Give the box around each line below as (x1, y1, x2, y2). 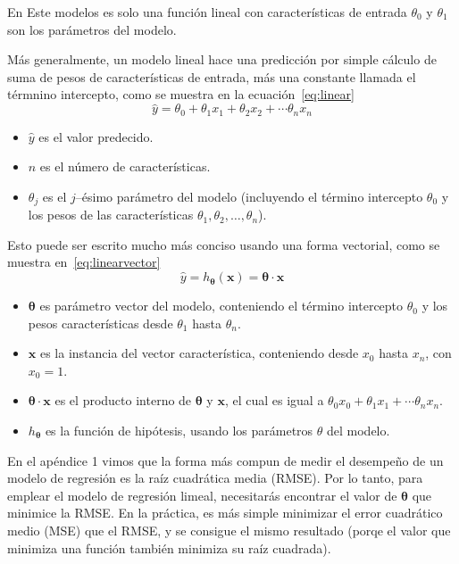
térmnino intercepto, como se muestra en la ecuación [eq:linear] (7, 85, 355, 104)
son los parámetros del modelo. (7, 20, 177, 38)
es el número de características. (39, 157, 211, 176)
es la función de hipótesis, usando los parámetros (45, 421, 313, 440)
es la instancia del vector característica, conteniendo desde (39, 344, 359, 362)
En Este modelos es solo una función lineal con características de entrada (7, 3, 407, 21)
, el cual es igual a (224, 391, 324, 410)
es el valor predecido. (38, 127, 154, 145)
